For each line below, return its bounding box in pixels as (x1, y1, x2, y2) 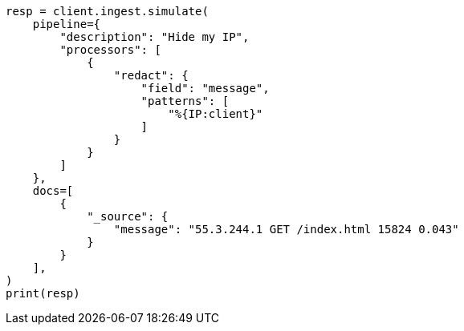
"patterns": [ (140, 95, 230, 107)
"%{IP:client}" (168, 107, 263, 120)
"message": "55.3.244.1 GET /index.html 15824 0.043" (113, 223, 459, 236)
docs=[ (32, 184, 74, 197)
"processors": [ (59, 43, 161, 56)
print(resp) (6, 287, 80, 300)
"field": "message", (140, 82, 270, 95)
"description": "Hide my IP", (59, 30, 250, 43)
